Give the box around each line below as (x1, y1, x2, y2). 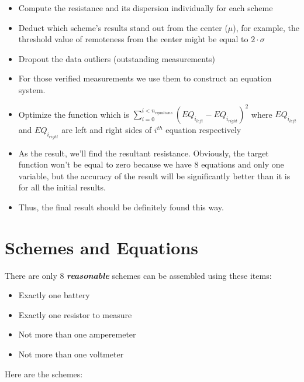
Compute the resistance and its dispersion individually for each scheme (18, 2, 273, 13)
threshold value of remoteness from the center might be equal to (18, 33, 248, 45)
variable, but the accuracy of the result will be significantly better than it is (18, 169, 291, 182)
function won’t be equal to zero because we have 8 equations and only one (18, 158, 284, 170)
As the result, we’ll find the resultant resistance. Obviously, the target (18, 146, 269, 159)
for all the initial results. (18, 181, 106, 193)
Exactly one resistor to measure (18, 308, 132, 320)
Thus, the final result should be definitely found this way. (18, 200, 224, 213)
